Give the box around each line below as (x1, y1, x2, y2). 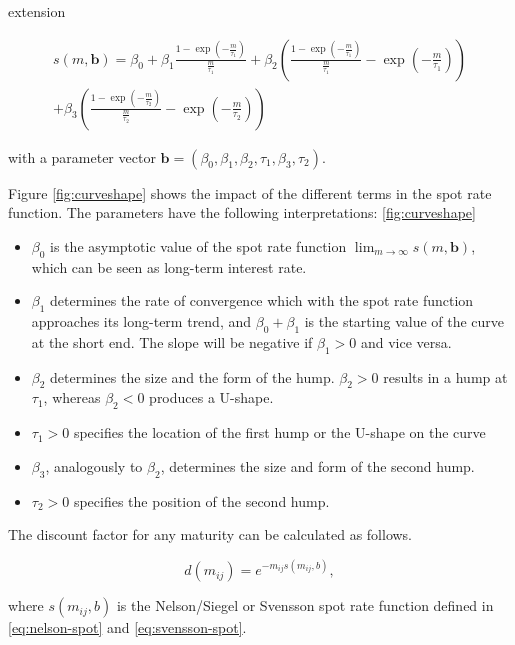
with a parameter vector (8, 146, 156, 167)
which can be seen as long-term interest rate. (31, 256, 307, 277)
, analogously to (45, 455, 143, 476)
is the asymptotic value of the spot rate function (50, 235, 347, 256)
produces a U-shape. (149, 387, 274, 408)
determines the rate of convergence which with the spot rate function (50, 290, 474, 311)
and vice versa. (360, 331, 452, 352)
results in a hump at (383, 366, 508, 387)
